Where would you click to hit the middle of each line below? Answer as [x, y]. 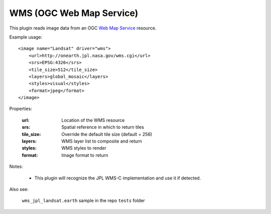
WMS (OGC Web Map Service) [74, 13]
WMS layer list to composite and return [102, 141]
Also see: [19, 189]
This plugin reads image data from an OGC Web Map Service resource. [83, 28]
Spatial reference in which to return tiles [103, 127]
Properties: [21, 109]
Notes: [16, 166]
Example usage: [26, 37]
